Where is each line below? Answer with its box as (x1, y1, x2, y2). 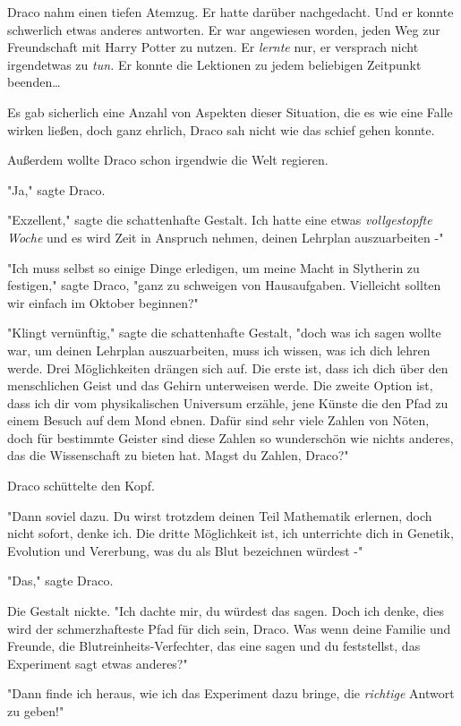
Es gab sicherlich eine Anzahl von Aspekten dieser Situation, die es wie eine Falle (7, 102, 453, 121)
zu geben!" (7, 702, 64, 720)
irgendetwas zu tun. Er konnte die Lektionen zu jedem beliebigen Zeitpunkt (7, 55, 422, 73)
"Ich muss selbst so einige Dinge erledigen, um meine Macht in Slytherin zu (7, 258, 420, 277)
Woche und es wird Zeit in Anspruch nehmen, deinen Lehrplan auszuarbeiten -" (7, 227, 444, 246)
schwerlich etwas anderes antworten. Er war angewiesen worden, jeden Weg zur (7, 20, 440, 38)
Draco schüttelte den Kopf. (7, 476, 155, 495)
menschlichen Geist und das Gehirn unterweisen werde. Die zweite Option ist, (7, 376, 433, 395)
